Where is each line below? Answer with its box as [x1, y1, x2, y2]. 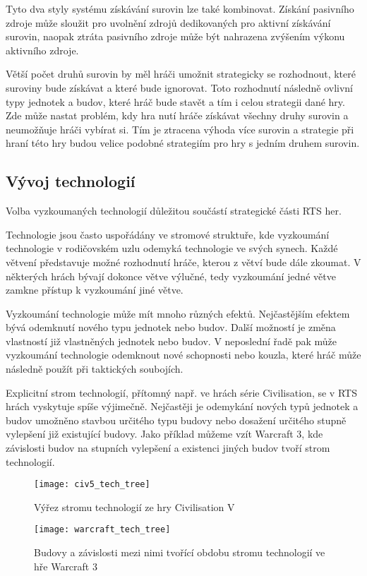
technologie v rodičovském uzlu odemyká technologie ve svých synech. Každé [6, 241, 338, 256]
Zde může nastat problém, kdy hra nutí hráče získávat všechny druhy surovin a [6, 108, 349, 123]
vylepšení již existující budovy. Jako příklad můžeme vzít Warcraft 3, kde [6, 426, 323, 441]
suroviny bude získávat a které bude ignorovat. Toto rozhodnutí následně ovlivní [6, 80, 353, 95]
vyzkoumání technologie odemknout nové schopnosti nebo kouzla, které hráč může [6, 347, 361, 362]
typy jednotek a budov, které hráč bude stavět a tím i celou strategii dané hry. [6, 94, 345, 109]
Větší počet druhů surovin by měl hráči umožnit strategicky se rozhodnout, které [6, 66, 356, 81]
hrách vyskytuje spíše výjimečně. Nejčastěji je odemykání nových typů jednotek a [6, 399, 359, 414]
